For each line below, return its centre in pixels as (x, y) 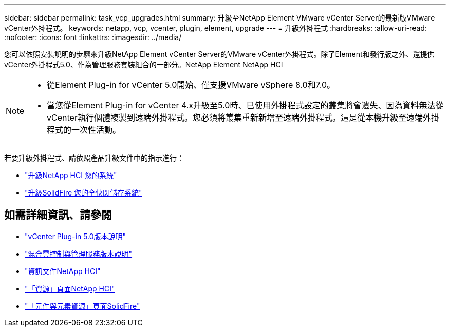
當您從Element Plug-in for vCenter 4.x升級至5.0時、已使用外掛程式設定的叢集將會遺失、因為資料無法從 (245, 105)
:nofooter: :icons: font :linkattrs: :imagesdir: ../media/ (93, 37)
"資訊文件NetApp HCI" (63, 271)
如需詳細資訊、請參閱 (58, 215)
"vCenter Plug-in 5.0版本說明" (76, 236)
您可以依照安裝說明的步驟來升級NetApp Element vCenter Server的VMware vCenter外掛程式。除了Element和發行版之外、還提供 (219, 54)
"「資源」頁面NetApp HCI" (70, 288)
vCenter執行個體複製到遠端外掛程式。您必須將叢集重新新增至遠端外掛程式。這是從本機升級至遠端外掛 (243, 118)
